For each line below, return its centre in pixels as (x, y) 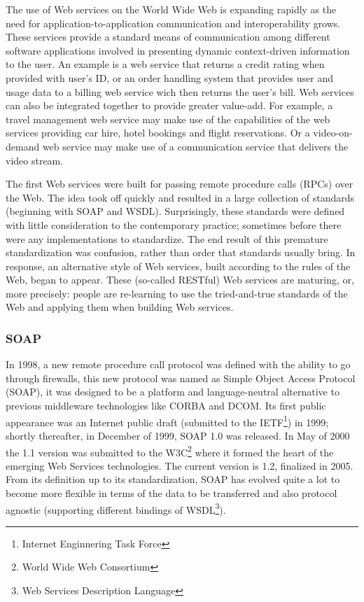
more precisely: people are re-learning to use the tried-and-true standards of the (177, 293)
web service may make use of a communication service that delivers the (195, 146)
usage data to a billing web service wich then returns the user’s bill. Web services (180, 91)
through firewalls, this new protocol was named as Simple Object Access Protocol (181, 378)
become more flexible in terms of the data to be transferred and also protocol (171, 492)
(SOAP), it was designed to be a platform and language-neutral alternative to (173, 392)
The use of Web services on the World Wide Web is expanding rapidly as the (171, 9)
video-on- (333, 133)
